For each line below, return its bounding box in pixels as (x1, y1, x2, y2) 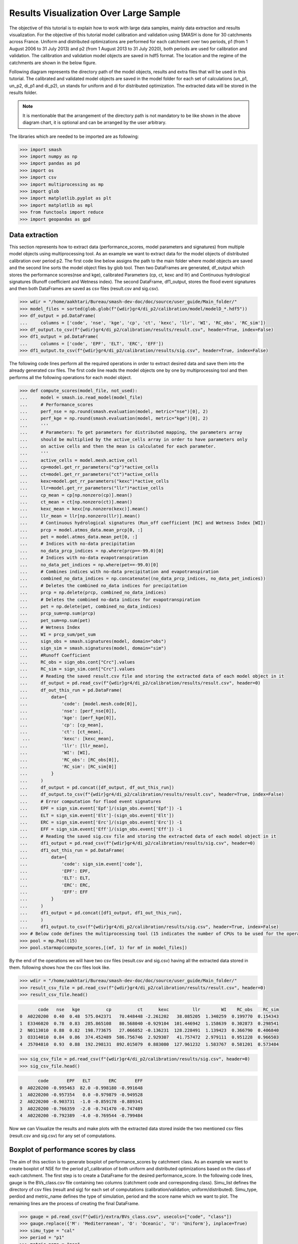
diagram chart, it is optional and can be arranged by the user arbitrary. (22, 119, 166, 125)
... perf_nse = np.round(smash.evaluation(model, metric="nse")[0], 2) (19, 409, 209, 414)
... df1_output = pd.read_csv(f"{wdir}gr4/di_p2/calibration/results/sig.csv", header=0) (19, 840, 256, 846)
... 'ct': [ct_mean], (19, 729, 104, 734)
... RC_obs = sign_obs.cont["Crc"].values (19, 659, 135, 665)
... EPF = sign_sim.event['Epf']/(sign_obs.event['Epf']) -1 (19, 806, 182, 811)
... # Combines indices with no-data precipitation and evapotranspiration (19, 569, 219, 574)
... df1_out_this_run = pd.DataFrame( (19, 847, 125, 853)
